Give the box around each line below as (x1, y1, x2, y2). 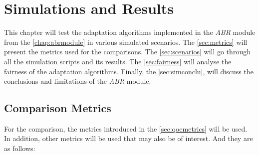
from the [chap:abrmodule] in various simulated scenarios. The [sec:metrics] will (4, 36, 248, 47)
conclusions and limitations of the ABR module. (4, 76, 151, 86)
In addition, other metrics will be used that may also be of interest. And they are (4, 133, 253, 144)
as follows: (4, 143, 35, 154)
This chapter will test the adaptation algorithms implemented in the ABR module (4, 27, 256, 37)
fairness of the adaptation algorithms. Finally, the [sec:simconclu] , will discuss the (4, 66, 254, 76)
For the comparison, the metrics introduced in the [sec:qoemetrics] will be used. (4, 123, 248, 134)
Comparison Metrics (4, 100, 111, 116)
